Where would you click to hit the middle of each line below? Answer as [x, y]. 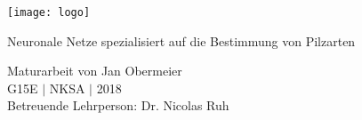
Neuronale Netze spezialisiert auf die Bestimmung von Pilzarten [181, 40]
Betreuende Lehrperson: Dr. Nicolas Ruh [118, 105]
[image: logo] [49, 12]
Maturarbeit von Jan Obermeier [95, 71]
